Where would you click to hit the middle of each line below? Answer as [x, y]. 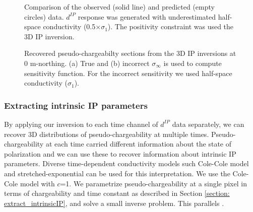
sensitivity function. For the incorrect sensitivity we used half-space [128, 73]
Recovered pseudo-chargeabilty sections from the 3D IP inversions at [130, 53]
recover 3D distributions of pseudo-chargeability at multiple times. [107, 134]
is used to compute [193, 63]
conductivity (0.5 [69, 26]
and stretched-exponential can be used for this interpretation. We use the [117, 173]
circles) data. [44, 16]
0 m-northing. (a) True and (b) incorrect [87, 63]
